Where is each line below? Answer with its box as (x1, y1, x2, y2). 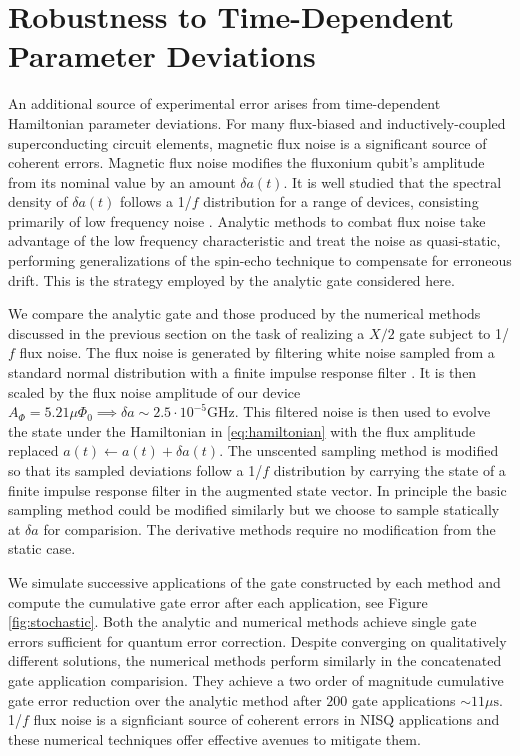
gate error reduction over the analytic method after (8, 689, 322, 710)
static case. (8, 538, 76, 559)
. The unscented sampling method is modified (219, 440, 499, 461)
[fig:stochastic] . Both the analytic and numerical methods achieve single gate (8, 611, 477, 632)
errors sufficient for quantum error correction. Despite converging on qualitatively (8, 630, 507, 651)
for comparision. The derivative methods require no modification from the (43, 518, 496, 539)
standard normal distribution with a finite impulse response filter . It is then (8, 362, 477, 383)
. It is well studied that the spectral (283, 171, 502, 192)
